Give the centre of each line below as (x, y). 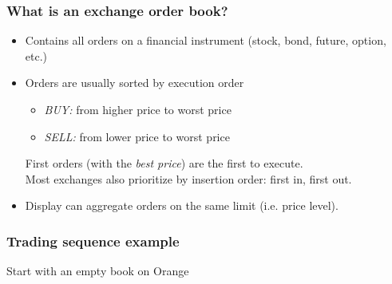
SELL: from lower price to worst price (137, 136)
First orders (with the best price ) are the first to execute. (164, 163)
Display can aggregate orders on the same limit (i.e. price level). (182, 205)
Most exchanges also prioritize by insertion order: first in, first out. (188, 178)
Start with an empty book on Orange (98, 271)
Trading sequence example (93, 241)
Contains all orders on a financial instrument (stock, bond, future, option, (206, 40)
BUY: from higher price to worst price (138, 109)
